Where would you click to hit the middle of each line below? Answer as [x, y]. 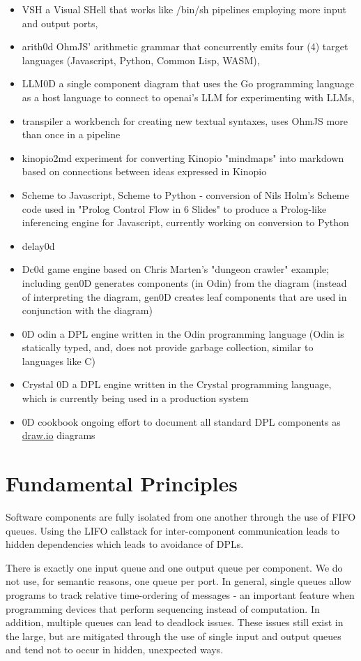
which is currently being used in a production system [135, 398]
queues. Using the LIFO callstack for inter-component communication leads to [173, 530]
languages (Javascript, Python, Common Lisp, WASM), [141, 60]
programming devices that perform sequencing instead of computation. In [163, 608]
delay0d [38, 245]
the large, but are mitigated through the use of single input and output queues [174, 636]
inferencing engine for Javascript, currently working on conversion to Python [185, 222]
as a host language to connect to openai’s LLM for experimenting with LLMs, [188, 97]
